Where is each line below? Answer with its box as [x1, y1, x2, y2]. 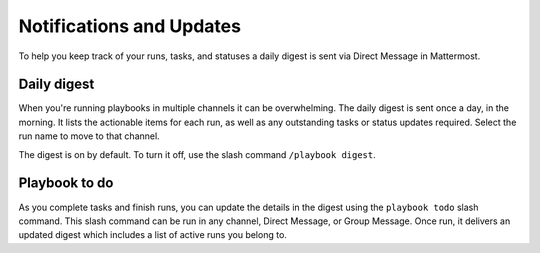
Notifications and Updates [18, 15, 242, 37]
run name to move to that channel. [18, 130, 160, 142]
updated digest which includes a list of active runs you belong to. [18, 229, 287, 241]
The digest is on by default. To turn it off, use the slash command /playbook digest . [18, 148, 377, 160]
